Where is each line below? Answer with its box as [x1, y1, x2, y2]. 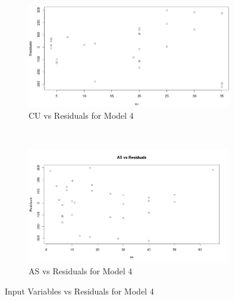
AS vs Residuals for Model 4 [29, 265, 133, 277]
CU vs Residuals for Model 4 [29, 109, 134, 121]
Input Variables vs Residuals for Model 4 [5, 284, 154, 297]
